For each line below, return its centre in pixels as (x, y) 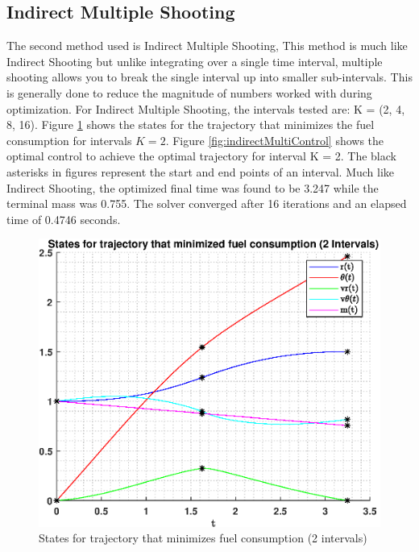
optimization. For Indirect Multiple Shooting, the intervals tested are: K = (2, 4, (206, 108)
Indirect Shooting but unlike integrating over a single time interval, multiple (195, 61)
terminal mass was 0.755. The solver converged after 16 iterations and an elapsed (207, 203)
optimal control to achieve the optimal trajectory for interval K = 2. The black (201, 156)
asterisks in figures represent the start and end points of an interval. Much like (201, 171)
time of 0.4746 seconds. (64, 219)
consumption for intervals (69, 140)
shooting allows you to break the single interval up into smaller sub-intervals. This (209, 77)
